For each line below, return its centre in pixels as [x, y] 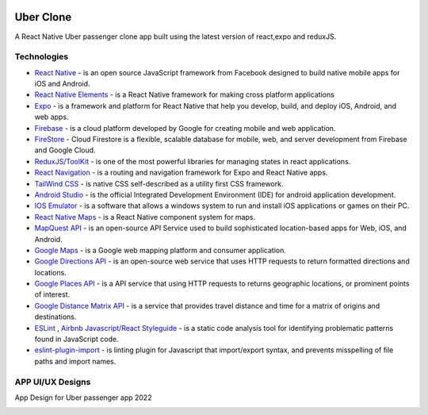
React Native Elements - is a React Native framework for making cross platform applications [184, 94]
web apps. [52, 117]
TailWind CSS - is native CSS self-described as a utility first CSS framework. [159, 183]
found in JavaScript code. [76, 339]
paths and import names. [75, 361]
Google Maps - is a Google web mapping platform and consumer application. [160, 250]
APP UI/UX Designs [53, 382]
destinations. [55, 317]
